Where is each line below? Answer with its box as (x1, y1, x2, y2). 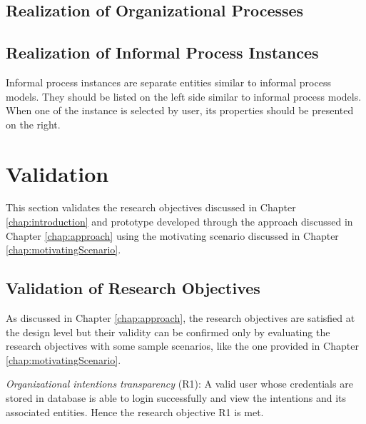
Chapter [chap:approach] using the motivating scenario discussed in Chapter (6, 228, 339, 243)
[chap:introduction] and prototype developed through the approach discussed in (6, 214, 353, 229)
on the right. (6, 116, 61, 131)
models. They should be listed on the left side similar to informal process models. (6, 89, 362, 104)
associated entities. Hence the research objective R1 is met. (6, 404, 264, 419)
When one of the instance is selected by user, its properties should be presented (6, 103, 354, 118)
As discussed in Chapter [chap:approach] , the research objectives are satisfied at (6, 311, 355, 325)
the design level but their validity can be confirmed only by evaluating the (6, 324, 330, 339)
